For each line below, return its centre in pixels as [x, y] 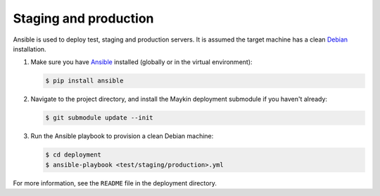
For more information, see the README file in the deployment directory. [115, 183]
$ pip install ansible [84, 81]
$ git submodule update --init [100, 118]
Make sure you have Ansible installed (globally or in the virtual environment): [141, 62]
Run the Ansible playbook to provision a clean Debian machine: [122, 136]
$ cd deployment [74, 155]
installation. [30, 49]
